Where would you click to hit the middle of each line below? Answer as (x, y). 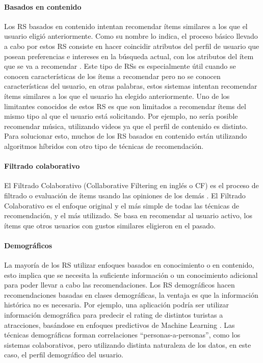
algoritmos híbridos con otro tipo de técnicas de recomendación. (104, 146)
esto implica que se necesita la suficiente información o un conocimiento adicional (131, 275)
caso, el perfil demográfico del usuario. (64, 355)
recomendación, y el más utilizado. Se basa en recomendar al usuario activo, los (128, 215)
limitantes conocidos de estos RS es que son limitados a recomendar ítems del (125, 106)
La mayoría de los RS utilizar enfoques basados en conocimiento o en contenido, (129, 265)
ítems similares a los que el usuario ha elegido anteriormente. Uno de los (117, 96)
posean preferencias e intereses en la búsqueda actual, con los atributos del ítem (129, 56)
